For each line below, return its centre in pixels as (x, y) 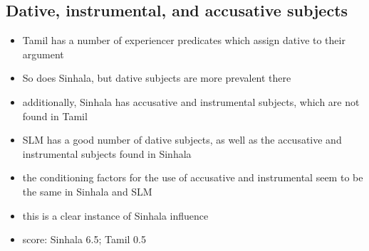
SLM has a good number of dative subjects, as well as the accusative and (182, 140)
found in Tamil (55, 116)
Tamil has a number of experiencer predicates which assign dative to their (184, 40)
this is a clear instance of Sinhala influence (115, 215)
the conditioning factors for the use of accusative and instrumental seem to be (193, 177)
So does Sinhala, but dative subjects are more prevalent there (157, 78)
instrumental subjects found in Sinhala (107, 153)
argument (43, 54)
